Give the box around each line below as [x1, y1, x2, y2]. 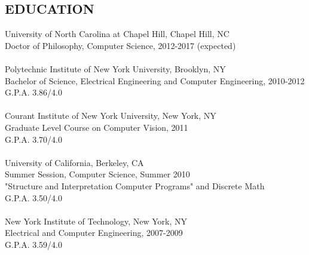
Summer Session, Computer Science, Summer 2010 [5, 168, 190, 180]
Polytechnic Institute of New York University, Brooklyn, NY [5, 62, 226, 75]
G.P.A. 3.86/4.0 [5, 86, 62, 99]
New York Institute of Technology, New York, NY [5, 214, 188, 227]
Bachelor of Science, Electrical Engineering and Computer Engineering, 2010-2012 [5, 74, 305, 87]
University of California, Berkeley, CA [5, 156, 144, 168]
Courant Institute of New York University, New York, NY [5, 109, 216, 122]
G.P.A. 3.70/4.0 [5, 133, 62, 145]
